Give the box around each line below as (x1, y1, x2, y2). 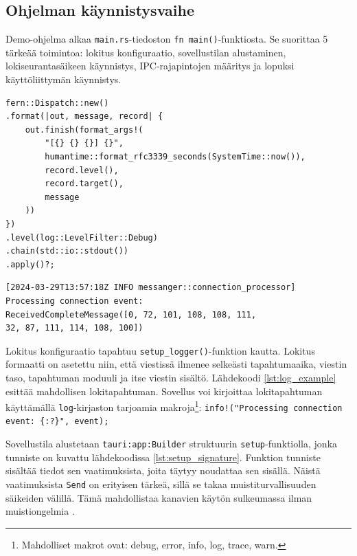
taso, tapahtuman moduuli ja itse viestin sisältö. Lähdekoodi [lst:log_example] (5, 370, 336, 384)
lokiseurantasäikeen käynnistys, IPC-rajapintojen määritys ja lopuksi (5, 58, 295, 73)
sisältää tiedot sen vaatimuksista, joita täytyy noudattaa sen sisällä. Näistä (5, 463, 321, 478)
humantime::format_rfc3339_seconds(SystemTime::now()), (45, 152, 306, 162)
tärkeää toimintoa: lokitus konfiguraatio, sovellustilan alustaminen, (5, 45, 286, 59)
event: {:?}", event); (5, 416, 109, 427)
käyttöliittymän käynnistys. (5, 72, 122, 87)
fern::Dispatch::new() (5, 98, 109, 108)
